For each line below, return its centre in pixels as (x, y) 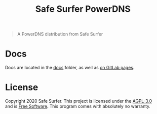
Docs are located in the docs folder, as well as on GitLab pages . (70, 68)
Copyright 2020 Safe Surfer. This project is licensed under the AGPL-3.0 (78, 101)
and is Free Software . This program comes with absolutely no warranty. (78, 106)
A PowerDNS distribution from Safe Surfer (60, 34)
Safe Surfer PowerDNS (83, 9)
